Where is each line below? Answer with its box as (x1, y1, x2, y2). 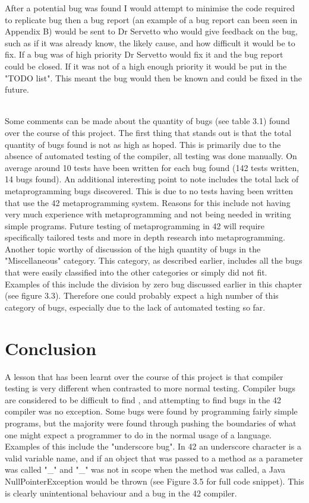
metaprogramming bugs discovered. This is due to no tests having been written (5, 184, 294, 197)
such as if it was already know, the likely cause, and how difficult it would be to (5, 36, 295, 49)
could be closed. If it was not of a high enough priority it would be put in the (5, 59, 287, 72)
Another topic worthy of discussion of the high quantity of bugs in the (5, 242, 261, 255)
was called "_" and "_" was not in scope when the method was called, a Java (5, 463, 286, 476)
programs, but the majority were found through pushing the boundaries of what (5, 416, 297, 429)
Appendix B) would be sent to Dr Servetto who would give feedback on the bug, (5, 25, 298, 37)
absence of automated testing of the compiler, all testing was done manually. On (5, 150, 297, 162)
